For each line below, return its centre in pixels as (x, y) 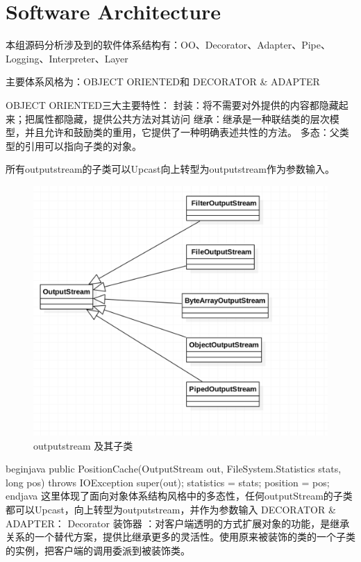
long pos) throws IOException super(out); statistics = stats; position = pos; (168, 482)
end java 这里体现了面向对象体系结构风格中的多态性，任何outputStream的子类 (179, 496)
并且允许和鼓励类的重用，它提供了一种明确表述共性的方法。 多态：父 (182, 132)
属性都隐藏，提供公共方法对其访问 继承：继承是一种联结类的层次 (182, 118)
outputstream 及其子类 (83, 445)
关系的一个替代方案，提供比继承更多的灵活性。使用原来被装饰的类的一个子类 (180, 537)
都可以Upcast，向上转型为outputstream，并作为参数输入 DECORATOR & (171, 510)
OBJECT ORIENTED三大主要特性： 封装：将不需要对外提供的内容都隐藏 (172, 104)
